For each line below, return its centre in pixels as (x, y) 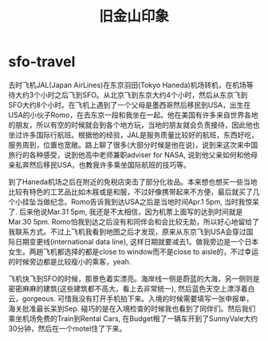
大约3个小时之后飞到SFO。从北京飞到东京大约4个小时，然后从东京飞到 (131, 95)
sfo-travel (42, 62)
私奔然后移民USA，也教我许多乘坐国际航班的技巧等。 (103, 165)
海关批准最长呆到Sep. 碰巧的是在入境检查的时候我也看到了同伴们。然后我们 (132, 308)
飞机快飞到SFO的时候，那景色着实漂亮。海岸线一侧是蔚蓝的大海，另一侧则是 (134, 278)
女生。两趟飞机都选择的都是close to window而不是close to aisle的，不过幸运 (134, 252)
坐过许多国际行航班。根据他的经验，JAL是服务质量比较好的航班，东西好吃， (134, 135)
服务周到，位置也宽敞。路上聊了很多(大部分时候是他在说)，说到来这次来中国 (133, 145)
